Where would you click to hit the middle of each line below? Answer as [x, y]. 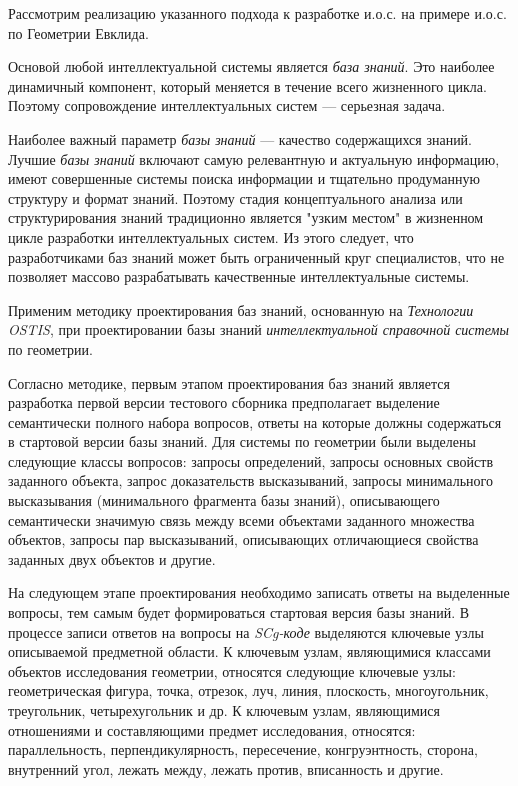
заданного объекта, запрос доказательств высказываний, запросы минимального [250, 480]
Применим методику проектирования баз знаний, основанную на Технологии [241, 309]
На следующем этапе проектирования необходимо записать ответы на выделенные [259, 592]
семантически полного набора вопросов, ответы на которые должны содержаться [255, 421]
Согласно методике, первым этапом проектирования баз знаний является [229, 382]
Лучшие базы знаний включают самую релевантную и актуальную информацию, [254, 158]
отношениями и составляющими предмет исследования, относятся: [212, 729]
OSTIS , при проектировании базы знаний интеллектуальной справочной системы [258, 329]
